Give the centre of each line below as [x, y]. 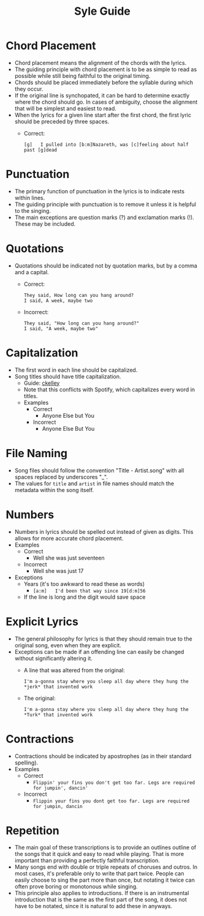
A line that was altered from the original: [74, 670]
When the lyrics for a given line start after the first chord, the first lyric [103, 115]
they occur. [29, 89]
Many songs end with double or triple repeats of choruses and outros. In [106, 867]
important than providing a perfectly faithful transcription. [87, 861]
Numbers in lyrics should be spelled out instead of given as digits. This [104, 531]
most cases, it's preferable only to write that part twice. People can [99, 874]
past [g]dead [40, 150]
